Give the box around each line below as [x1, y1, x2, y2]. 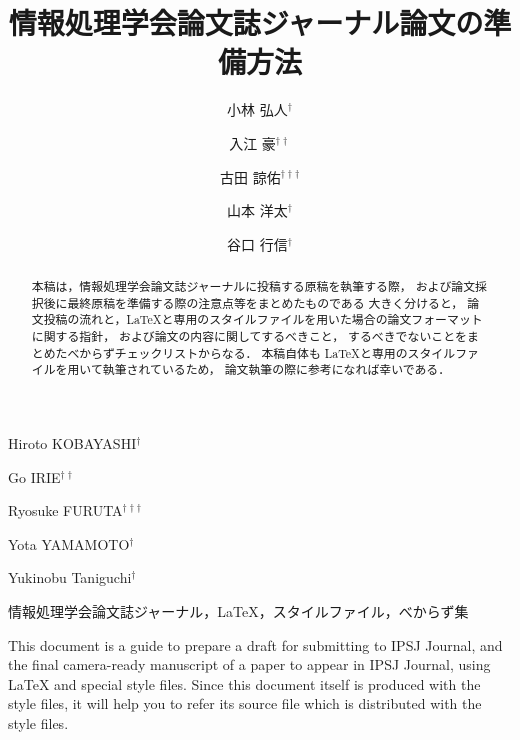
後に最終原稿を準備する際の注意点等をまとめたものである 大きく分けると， [43, 294, 464, 311]
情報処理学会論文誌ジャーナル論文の [8, 2, 484, 43]
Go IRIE [8, 466, 61, 487]
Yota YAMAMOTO [8, 533, 130, 554]
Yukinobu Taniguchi [8, 567, 132, 588]
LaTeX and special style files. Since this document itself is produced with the [8, 673, 481, 694]
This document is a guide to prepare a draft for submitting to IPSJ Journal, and [8, 634, 503, 655]
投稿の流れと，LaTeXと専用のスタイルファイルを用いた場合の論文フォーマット [43, 311, 483, 328]
